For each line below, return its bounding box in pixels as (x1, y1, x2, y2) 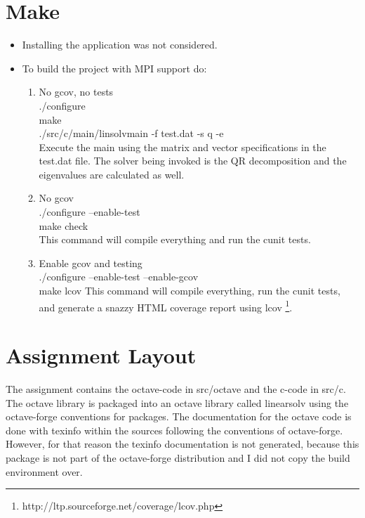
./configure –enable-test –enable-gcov (39, 269, 199, 284)
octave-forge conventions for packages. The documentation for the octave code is (6, 409, 352, 424)
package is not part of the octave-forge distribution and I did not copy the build (6, 450, 350, 465)
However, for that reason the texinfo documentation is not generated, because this (6, 436, 359, 451)
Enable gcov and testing (39, 255, 142, 270)
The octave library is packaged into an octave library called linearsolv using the (6, 395, 349, 410)
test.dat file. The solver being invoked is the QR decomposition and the (39, 153, 347, 168)
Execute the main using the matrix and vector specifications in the (39, 139, 326, 154)
